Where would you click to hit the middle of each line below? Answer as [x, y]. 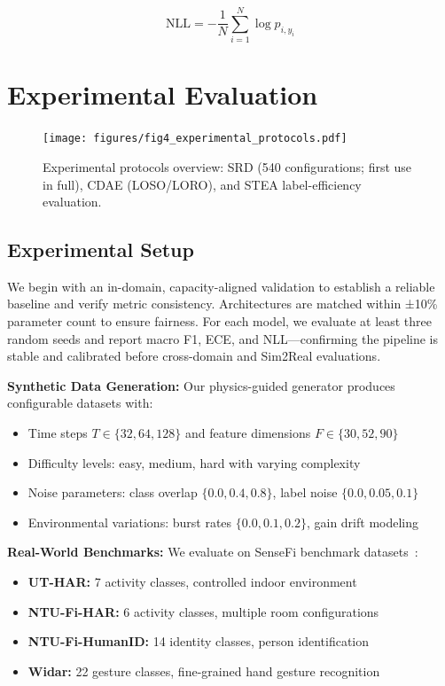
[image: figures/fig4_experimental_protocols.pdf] [195, 139]
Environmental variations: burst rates [130, 522]
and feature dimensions [248, 433]
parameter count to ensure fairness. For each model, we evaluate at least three [220, 321]
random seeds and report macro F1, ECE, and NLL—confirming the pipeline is [222, 338]
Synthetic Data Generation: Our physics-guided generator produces [201, 385]
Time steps [58, 433]
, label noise [305, 492]
